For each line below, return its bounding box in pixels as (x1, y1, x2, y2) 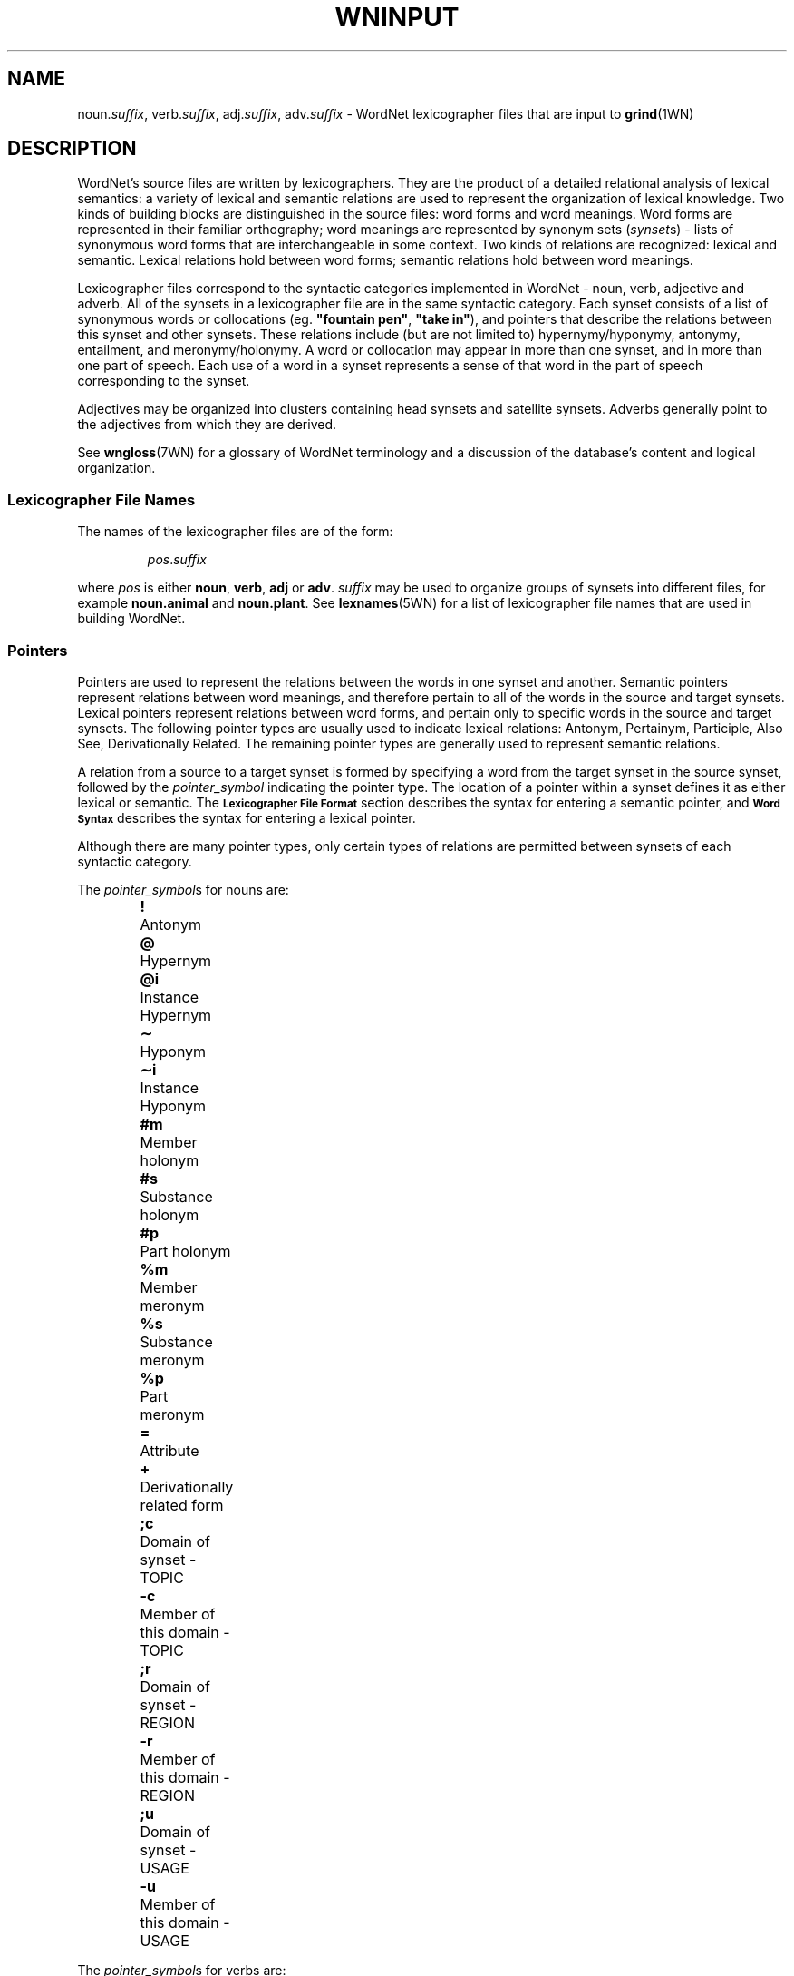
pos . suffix (147, 552, 207, 568)
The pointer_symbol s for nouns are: (77, 881, 289, 897)
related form (140, 1495, 224, 1514)
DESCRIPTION (7, 137, 137, 161)
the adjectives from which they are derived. (77, 416, 336, 433)
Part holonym (140, 1241, 231, 1260)
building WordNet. (77, 611, 186, 627)
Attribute (140, 1441, 199, 1460)
